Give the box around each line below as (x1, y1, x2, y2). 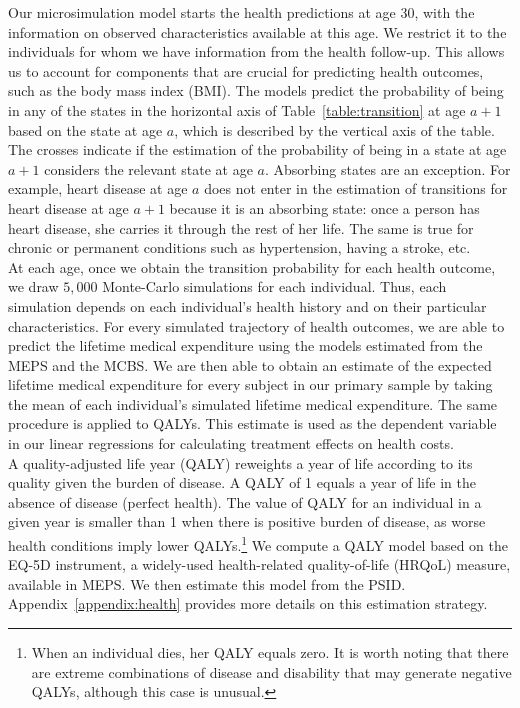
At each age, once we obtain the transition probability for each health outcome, (8, 256, 496, 277)
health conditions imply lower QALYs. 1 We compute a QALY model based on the (8, 532, 509, 555)
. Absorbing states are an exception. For (264, 158, 511, 179)
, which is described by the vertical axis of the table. (174, 119, 495, 140)
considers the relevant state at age (44, 158, 253, 179)
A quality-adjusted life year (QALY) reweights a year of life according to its (8, 452, 473, 473)
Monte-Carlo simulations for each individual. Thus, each (102, 276, 447, 297)
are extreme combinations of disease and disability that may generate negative (31, 661, 512, 682)
